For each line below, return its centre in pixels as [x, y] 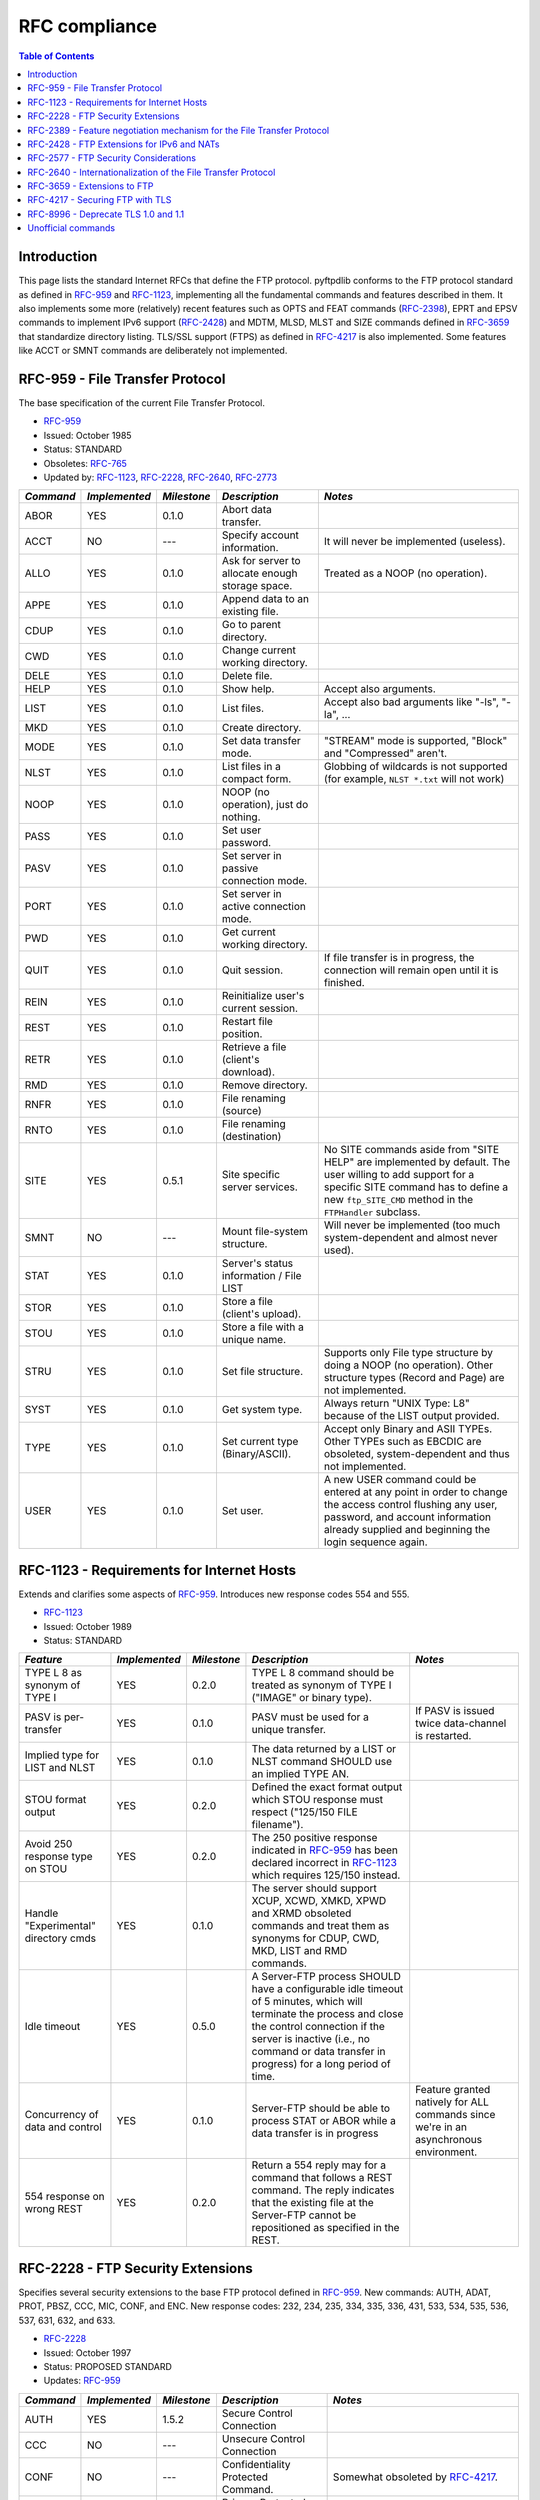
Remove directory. [265, 1085]
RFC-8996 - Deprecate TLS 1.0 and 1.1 [106, 214]
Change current [259, 650]
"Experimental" [60, 1926]
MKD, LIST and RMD [299, 1951]
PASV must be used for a [310, 1717]
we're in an [441, 2127]
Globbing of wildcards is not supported [415, 767]
